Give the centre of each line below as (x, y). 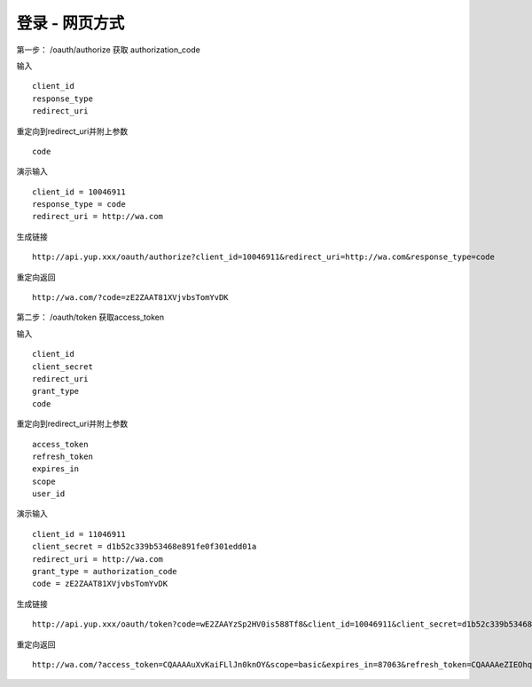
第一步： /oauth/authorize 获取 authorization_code (109, 50)
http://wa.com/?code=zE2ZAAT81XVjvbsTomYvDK (131, 298)
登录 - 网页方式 (70, 23)
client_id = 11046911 (79, 534)
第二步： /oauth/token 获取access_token (90, 317)
